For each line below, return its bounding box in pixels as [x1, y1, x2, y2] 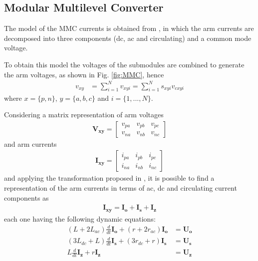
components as [4, 192, 49, 203]
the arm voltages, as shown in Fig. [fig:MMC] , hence [4, 69, 164, 79]
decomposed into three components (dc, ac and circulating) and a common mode [4, 32, 252, 43]
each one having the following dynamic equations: [4, 213, 156, 224]
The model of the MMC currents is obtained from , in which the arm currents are [4, 23, 254, 33]
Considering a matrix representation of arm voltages [4, 109, 164, 120]
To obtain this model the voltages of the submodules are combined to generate [4, 59, 245, 69]
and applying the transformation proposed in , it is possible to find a [4, 173, 215, 183]
